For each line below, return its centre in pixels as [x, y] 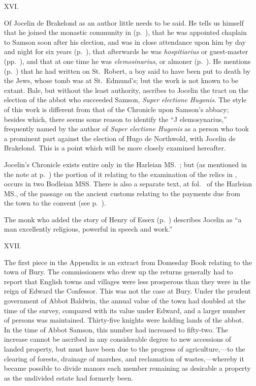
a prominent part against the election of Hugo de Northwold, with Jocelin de [120, 138]
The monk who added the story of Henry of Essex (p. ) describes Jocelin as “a [123, 219]
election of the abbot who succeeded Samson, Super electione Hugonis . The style [125, 100]
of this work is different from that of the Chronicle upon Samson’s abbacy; [116, 109]
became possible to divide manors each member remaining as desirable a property [128, 368]
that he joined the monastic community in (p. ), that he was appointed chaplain [126, 32]
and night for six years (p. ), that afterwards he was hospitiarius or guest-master [126, 51]
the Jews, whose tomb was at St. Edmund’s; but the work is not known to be [121, 80]
